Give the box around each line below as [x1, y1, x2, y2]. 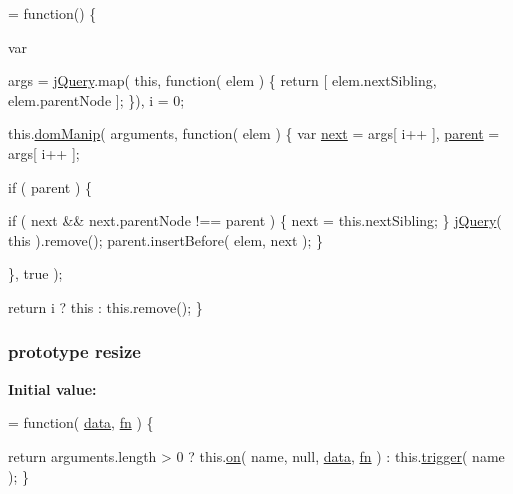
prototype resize [8, 339, 141, 364]
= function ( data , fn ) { [8, 412, 154, 433]
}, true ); [8, 263, 63, 284]
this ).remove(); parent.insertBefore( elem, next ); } [8, 229, 324, 250]
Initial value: [8, 378, 97, 399]
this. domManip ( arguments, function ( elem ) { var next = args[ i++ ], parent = [8, 123, 500, 144]
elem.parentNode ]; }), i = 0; [8, 89, 185, 110]
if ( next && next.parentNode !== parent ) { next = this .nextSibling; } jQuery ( [8, 210, 502, 231]
